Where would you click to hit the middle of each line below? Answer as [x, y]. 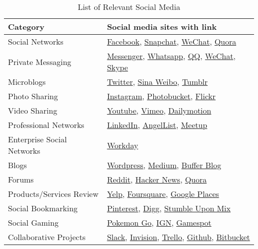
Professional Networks [46, 125]
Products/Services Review [53, 194]
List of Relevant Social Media [129, 7]
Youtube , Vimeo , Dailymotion [159, 110]
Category [26, 27]
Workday [123, 145]
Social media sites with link [162, 27]
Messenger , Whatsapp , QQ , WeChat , [171, 56]
